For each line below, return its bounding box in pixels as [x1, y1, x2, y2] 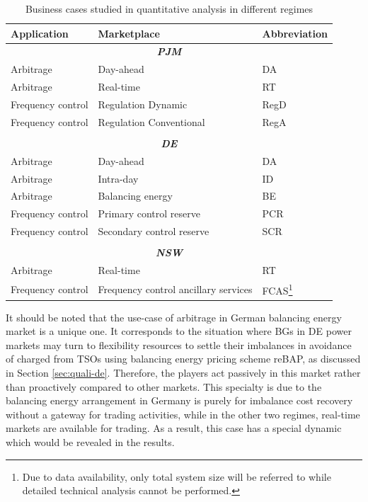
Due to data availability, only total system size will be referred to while [22, 469, 331, 484]
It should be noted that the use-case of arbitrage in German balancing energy [6, 309, 342, 324]
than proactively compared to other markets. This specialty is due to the [6, 379, 322, 394]
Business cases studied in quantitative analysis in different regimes [25, 1, 314, 16]
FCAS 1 [262, 280, 293, 297]
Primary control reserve [98, 206, 200, 221]
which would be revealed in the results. [6, 435, 175, 449]
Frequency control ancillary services [98, 281, 253, 296]
